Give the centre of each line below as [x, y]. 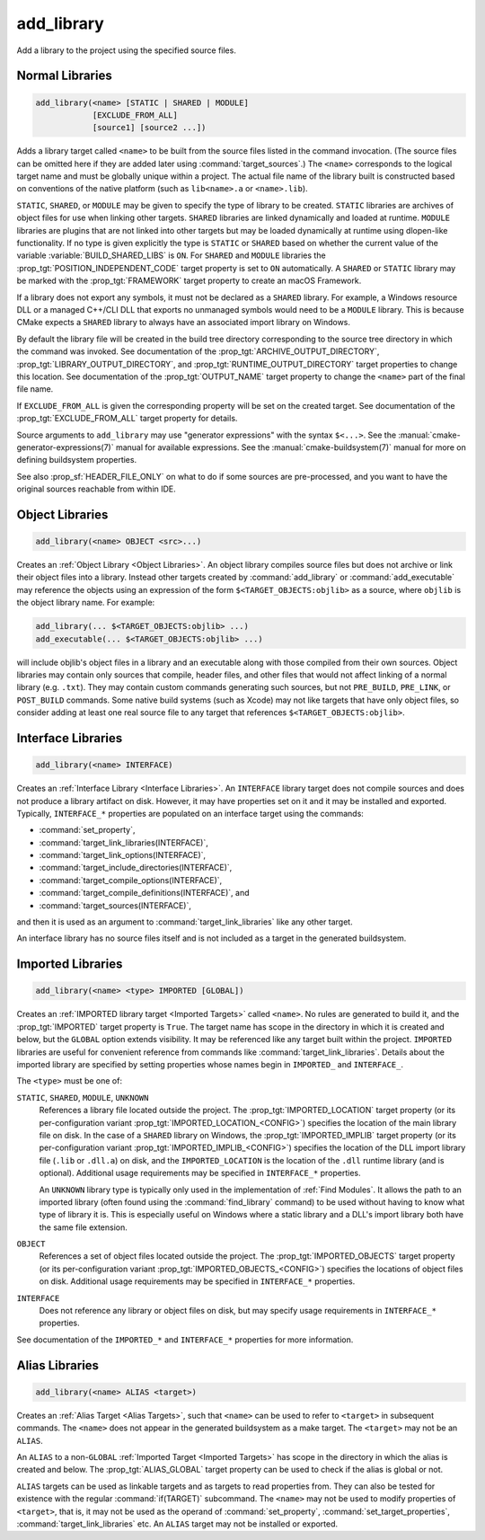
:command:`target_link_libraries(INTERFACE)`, [123, 842]
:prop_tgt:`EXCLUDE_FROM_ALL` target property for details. [127, 419]
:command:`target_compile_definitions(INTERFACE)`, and [145, 893]
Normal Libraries [64, 76]
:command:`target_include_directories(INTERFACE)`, [136, 868]
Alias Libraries [57, 1365]
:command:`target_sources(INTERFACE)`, [115, 905]
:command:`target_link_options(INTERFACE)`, [123, 855]
